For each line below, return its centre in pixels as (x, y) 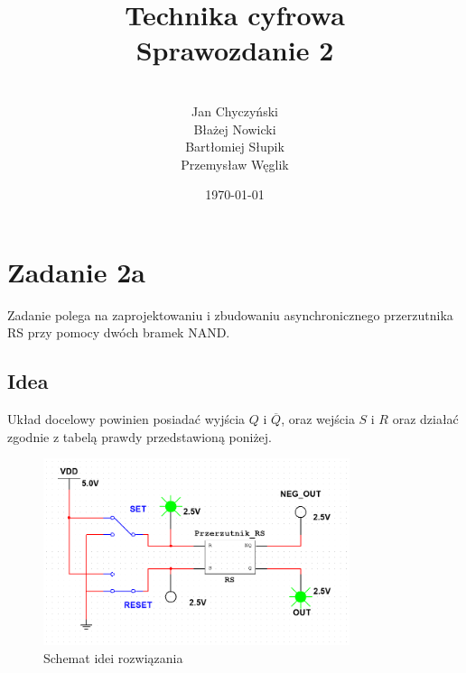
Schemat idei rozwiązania (113, 657)
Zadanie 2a (76, 271)
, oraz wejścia (318, 419)
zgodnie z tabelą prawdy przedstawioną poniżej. (140, 436)
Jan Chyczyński (235, 111)
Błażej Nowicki (235, 129)
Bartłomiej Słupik (235, 147)
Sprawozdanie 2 (235, 50)
